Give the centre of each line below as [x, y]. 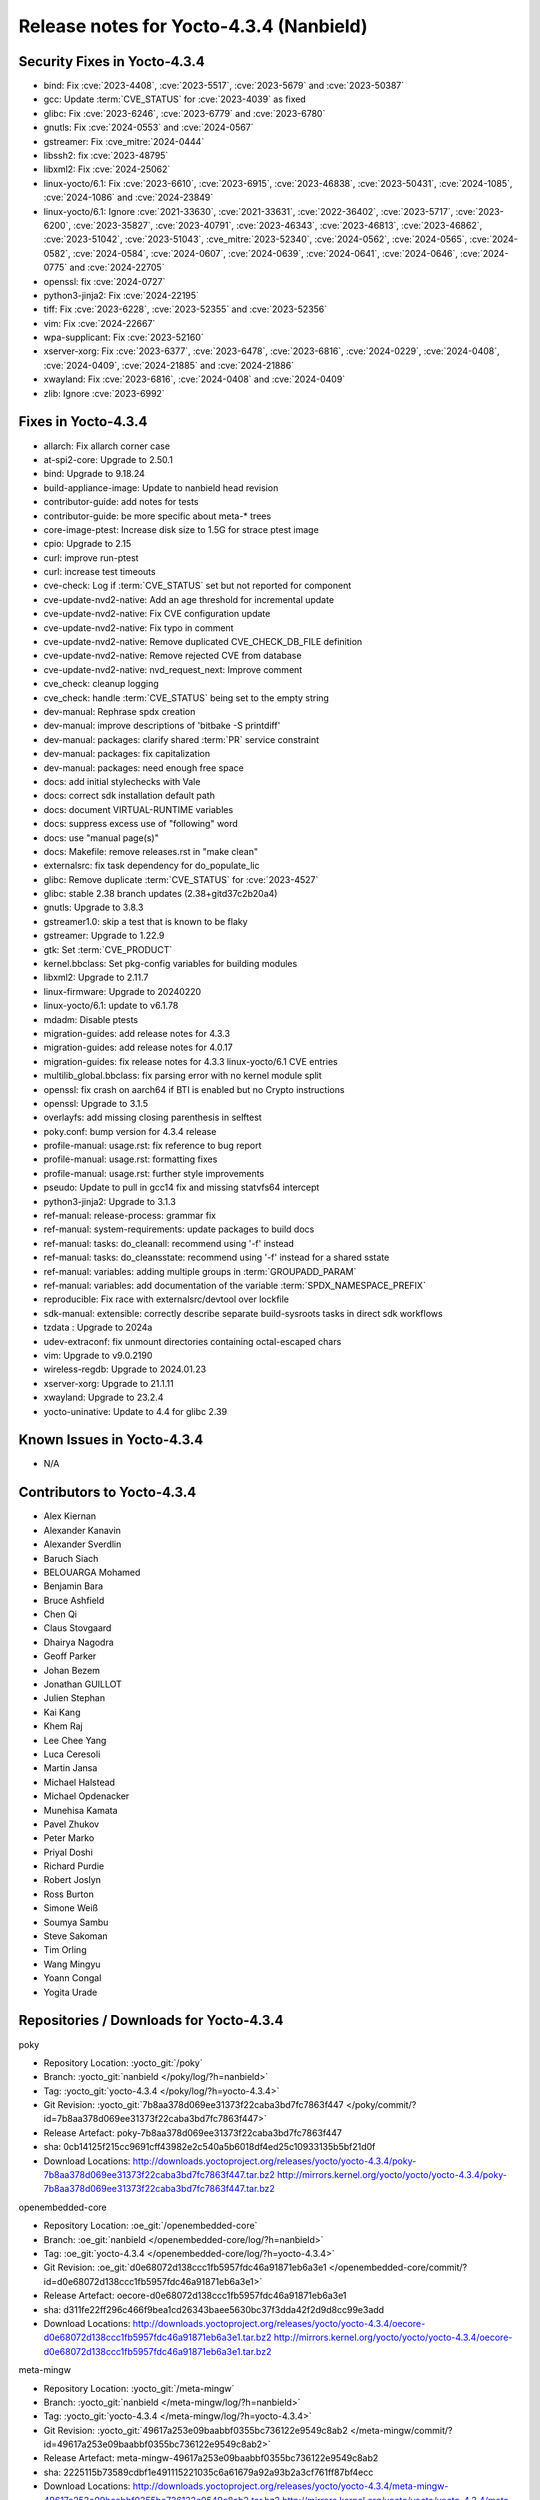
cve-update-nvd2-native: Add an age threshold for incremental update [189, 599]
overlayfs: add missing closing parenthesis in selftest [152, 1117]
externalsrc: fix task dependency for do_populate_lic [151, 866]
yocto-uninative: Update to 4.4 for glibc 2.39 [135, 1411]
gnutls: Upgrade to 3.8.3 [93, 907]
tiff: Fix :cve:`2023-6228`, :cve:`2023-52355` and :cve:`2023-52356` [185, 309]
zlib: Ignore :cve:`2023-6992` [104, 393]
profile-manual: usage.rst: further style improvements [154, 1173]
